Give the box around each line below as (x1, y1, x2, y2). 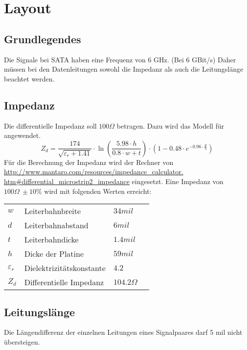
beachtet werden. (4, 73, 55, 83)
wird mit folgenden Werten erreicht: (44, 186, 152, 196)
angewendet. (4, 130, 41, 140)
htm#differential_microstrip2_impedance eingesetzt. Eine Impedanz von (4, 176, 224, 186)
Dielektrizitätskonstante (24, 262, 106, 274)
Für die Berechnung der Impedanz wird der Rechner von (4, 157, 174, 167)
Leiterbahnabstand (24, 219, 89, 231)
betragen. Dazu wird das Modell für (116, 120, 225, 131)
